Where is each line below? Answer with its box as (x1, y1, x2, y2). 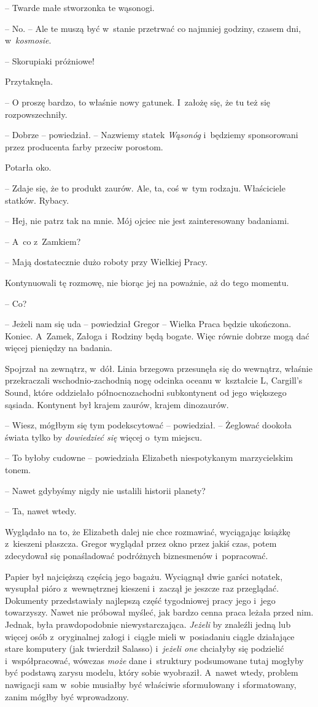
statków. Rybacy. (5, 193, 69, 206)
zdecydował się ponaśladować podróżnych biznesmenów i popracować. (5, 549, 268, 562)
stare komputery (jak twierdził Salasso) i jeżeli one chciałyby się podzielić (5, 642, 284, 655)
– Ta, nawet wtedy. (5, 504, 77, 517)
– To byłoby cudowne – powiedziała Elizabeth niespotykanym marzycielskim (5, 451, 293, 464)
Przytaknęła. (5, 75, 53, 88)
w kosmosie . (5, 34, 52, 47)
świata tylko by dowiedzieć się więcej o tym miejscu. (5, 430, 203, 443)
